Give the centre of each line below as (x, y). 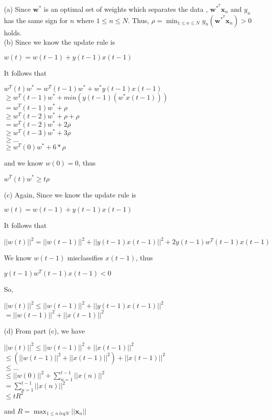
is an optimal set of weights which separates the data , (126, 9)
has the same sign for (36, 20)
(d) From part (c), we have (45, 330)
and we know (24, 162)
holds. (13, 32)
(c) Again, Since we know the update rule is (70, 194)
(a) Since (17, 9)
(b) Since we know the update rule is (60, 42)
